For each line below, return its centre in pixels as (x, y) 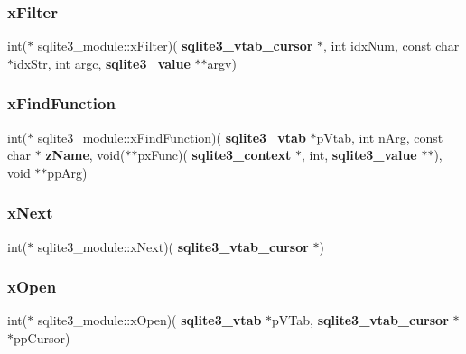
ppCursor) (42, 338)
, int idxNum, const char (391, 46)
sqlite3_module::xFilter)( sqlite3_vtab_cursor (175, 46)
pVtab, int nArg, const (380, 137)
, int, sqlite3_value (359, 155)
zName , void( (85, 155)
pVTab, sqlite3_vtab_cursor (360, 320)
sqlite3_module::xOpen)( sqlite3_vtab (149, 320)
